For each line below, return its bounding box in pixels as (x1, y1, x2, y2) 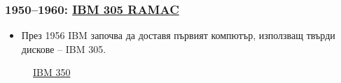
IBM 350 (33, 65, 71, 80)
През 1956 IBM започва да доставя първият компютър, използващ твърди (21, 28, 335, 43)
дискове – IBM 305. (21, 41, 106, 56)
